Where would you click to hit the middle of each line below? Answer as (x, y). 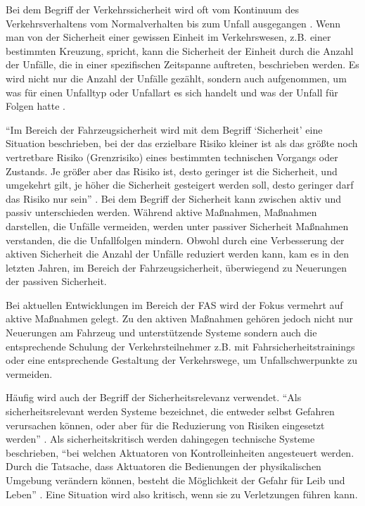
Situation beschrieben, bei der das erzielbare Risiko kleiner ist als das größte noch (182, 143)
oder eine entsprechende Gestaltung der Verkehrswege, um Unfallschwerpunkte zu (181, 360)
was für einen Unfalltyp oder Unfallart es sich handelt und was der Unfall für (172, 92)
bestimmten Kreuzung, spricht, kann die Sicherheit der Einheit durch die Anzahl (180, 50)
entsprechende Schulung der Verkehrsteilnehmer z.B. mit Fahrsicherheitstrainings (180, 346)
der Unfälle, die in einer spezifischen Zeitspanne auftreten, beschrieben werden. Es (182, 64)
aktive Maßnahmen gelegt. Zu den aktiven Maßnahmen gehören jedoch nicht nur (179, 318)
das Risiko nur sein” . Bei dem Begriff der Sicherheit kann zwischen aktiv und (174, 198)
